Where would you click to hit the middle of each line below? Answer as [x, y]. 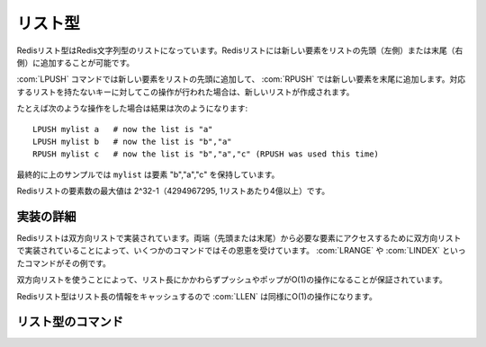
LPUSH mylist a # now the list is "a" [123, 129]
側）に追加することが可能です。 [76, 62]
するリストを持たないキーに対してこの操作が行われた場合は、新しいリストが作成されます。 [185, 92]
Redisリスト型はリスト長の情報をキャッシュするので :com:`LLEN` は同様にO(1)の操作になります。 [197, 296]
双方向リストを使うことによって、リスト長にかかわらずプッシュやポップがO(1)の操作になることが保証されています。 [232, 280]
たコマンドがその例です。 [64, 263]
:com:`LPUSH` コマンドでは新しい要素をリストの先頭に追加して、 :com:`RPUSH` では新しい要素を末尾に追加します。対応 [241, 79]
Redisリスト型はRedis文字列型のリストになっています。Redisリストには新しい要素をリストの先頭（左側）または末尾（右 [240, 50]
